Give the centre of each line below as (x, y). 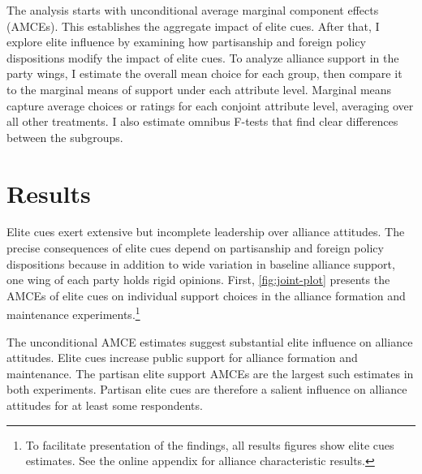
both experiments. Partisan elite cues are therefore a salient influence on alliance (207, 389)
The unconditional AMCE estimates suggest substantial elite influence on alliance (210, 341)
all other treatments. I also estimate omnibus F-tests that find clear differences (202, 121)
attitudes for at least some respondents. (105, 405)
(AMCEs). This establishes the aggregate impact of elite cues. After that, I (193, 26)
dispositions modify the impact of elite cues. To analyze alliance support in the (203, 57)
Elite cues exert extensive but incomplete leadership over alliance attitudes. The (206, 232)
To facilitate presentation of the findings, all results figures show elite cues (210, 444)
